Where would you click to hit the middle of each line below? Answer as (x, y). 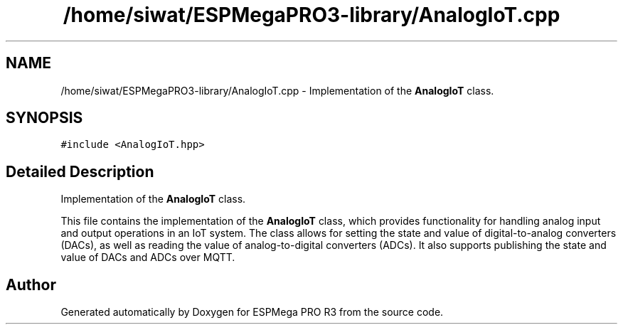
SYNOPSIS (44, 118)
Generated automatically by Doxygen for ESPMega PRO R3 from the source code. (252, 312)
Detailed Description (80, 171)
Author (31, 284)
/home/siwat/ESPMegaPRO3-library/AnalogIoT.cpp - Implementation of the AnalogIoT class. (277, 90)
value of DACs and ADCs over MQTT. (148, 257)
